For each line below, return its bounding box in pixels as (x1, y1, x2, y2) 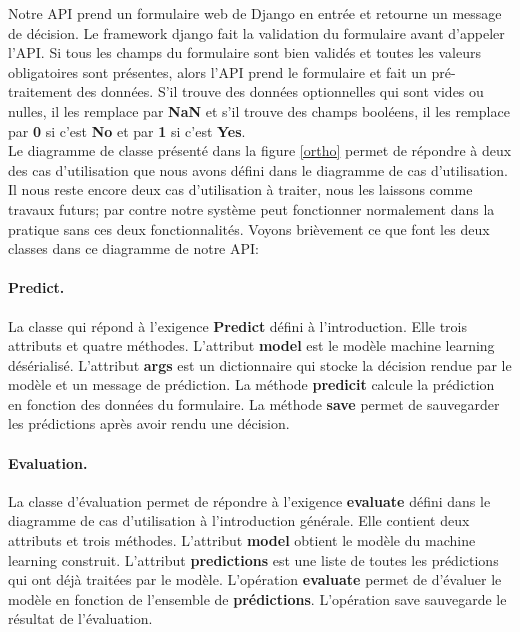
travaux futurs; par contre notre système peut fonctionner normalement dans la (8, 198, 495, 219)
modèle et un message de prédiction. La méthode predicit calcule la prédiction (8, 374, 495, 395)
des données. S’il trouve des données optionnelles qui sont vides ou (76, 81, 484, 102)
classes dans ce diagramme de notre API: (8, 238, 259, 259)
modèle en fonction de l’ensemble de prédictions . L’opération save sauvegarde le (8, 588, 507, 609)
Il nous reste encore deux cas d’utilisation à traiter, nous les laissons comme (8, 179, 473, 200)
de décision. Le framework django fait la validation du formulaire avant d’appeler (8, 22, 505, 43)
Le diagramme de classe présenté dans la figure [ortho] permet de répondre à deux (8, 140, 512, 161)
